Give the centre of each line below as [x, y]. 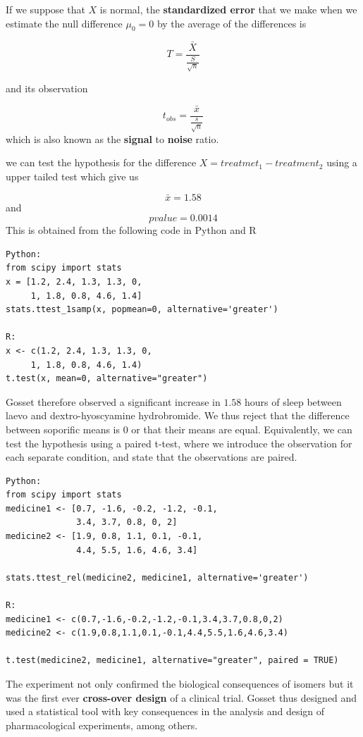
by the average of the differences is [232, 23]
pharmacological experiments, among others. [102, 725]
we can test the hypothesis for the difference [101, 162]
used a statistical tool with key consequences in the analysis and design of [165, 711]
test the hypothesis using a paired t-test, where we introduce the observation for [179, 443]
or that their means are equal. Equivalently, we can [242, 429]
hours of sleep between [293, 401]
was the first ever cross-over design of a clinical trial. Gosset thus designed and [181, 697]
